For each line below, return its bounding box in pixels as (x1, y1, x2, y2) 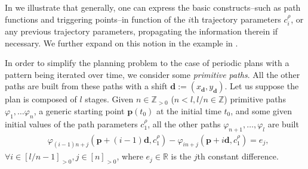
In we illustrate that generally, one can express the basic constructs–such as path (5, 1, 301, 13)
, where (116, 150, 143, 162)
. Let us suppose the (224, 80, 299, 92)
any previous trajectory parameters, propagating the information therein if (5, 25, 278, 37)
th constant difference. (197, 150, 279, 162)
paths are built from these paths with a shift (5, 80, 168, 92)
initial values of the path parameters (5, 117, 138, 130)
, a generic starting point (33, 104, 125, 117)
